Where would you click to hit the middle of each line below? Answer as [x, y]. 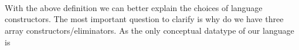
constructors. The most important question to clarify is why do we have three [144, 19]
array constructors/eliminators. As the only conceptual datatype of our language [149, 30]
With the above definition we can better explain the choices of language [134, 7]
